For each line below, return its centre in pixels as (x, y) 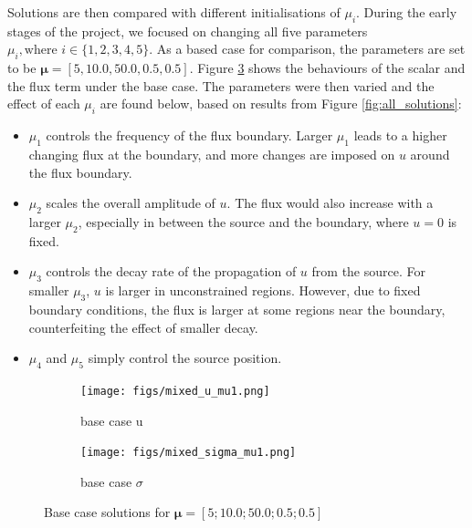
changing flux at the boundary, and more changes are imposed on (212, 154)
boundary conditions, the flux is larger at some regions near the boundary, (237, 309)
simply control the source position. (185, 358)
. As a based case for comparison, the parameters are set (307, 49)
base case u (112, 420)
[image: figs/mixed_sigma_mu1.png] (189, 453)
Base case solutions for (107, 512)
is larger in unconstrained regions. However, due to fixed (263, 290)
